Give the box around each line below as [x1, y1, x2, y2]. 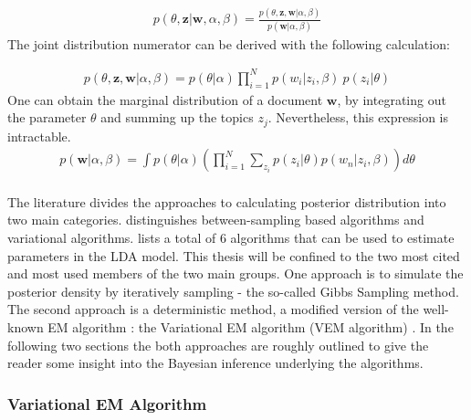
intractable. [7, 126, 71, 145]
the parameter [7, 108, 87, 127]
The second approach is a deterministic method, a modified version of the [7, 299, 419, 319]
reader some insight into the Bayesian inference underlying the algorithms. [7, 353, 424, 373]
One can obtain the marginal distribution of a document [7, 89, 323, 109]
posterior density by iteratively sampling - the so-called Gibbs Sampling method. [7, 281, 459, 300]
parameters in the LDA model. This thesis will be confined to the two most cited [7, 246, 460, 265]
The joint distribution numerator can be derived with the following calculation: [7, 34, 450, 53]
